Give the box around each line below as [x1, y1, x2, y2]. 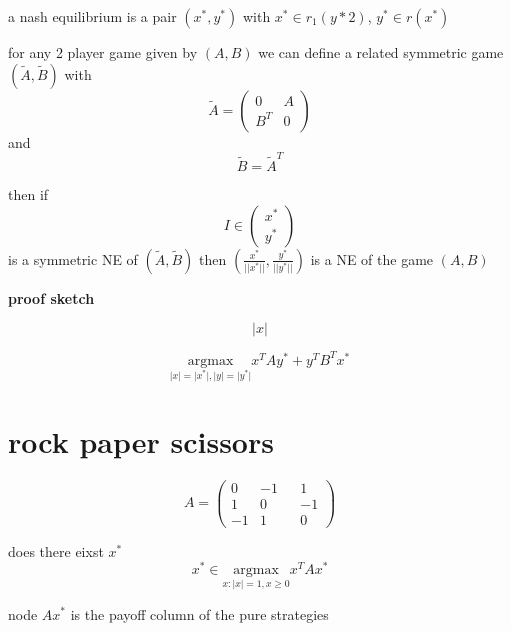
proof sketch [8, 287, 95, 308]
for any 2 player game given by [8, 42, 198, 62]
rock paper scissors [8, 420, 274, 461]
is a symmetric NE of [8, 248, 138, 269]
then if [8, 183, 49, 204]
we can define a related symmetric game [258, 42, 504, 62]
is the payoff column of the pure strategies [70, 603, 329, 624]
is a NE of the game [310, 248, 434, 269]
